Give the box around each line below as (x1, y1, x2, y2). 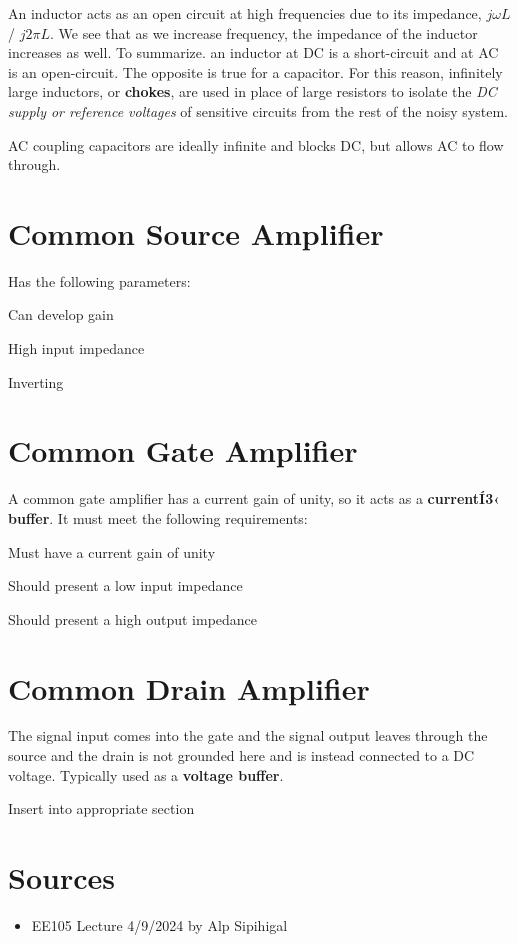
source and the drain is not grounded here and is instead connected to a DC (8, 745, 475, 766)
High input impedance (8, 338, 145, 359)
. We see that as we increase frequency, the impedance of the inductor (49, 22, 478, 43)
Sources (8, 857, 115, 898)
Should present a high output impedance (8, 608, 258, 629)
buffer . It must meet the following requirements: (8, 507, 308, 528)
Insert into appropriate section (8, 798, 195, 819)
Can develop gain (8, 304, 114, 325)
